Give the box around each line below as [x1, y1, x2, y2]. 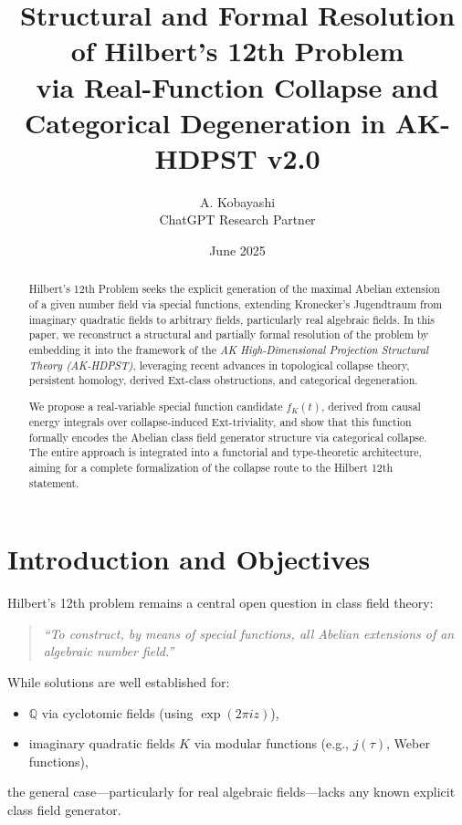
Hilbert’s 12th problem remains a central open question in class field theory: [7, 593, 434, 612]
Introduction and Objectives [7, 540, 371, 578]
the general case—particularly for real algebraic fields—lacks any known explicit [7, 782, 456, 801]
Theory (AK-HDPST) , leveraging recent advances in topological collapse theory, [28, 357, 410, 372]
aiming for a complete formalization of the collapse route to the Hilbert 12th [28, 459, 394, 475]
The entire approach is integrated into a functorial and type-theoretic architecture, [28, 444, 422, 460]
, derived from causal [321, 398, 421, 413]
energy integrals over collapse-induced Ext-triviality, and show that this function [28, 413, 412, 429]
